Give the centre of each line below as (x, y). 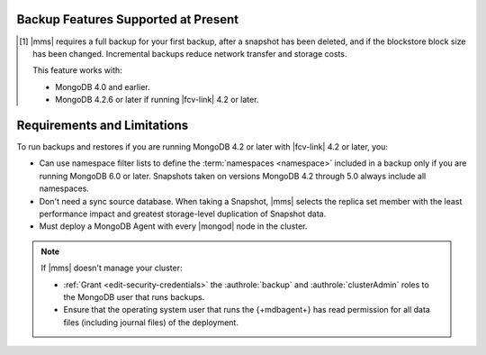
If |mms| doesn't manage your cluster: (112, 268)
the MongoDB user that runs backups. (134, 296)
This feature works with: (78, 70)
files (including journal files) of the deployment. (151, 322)
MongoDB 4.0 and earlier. (103, 86)
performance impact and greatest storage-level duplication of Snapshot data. (183, 214)
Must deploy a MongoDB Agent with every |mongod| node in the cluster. (173, 226)
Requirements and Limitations (103, 125)
